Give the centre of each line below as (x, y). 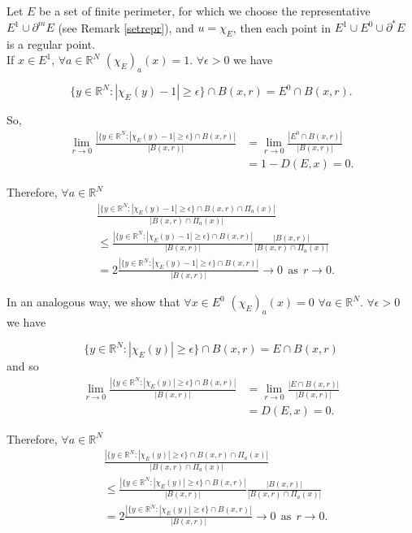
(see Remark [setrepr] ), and (126, 27)
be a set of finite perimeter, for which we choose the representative (205, 11)
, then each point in (282, 27)
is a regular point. (51, 43)
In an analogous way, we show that (93, 302)
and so (23, 366)
